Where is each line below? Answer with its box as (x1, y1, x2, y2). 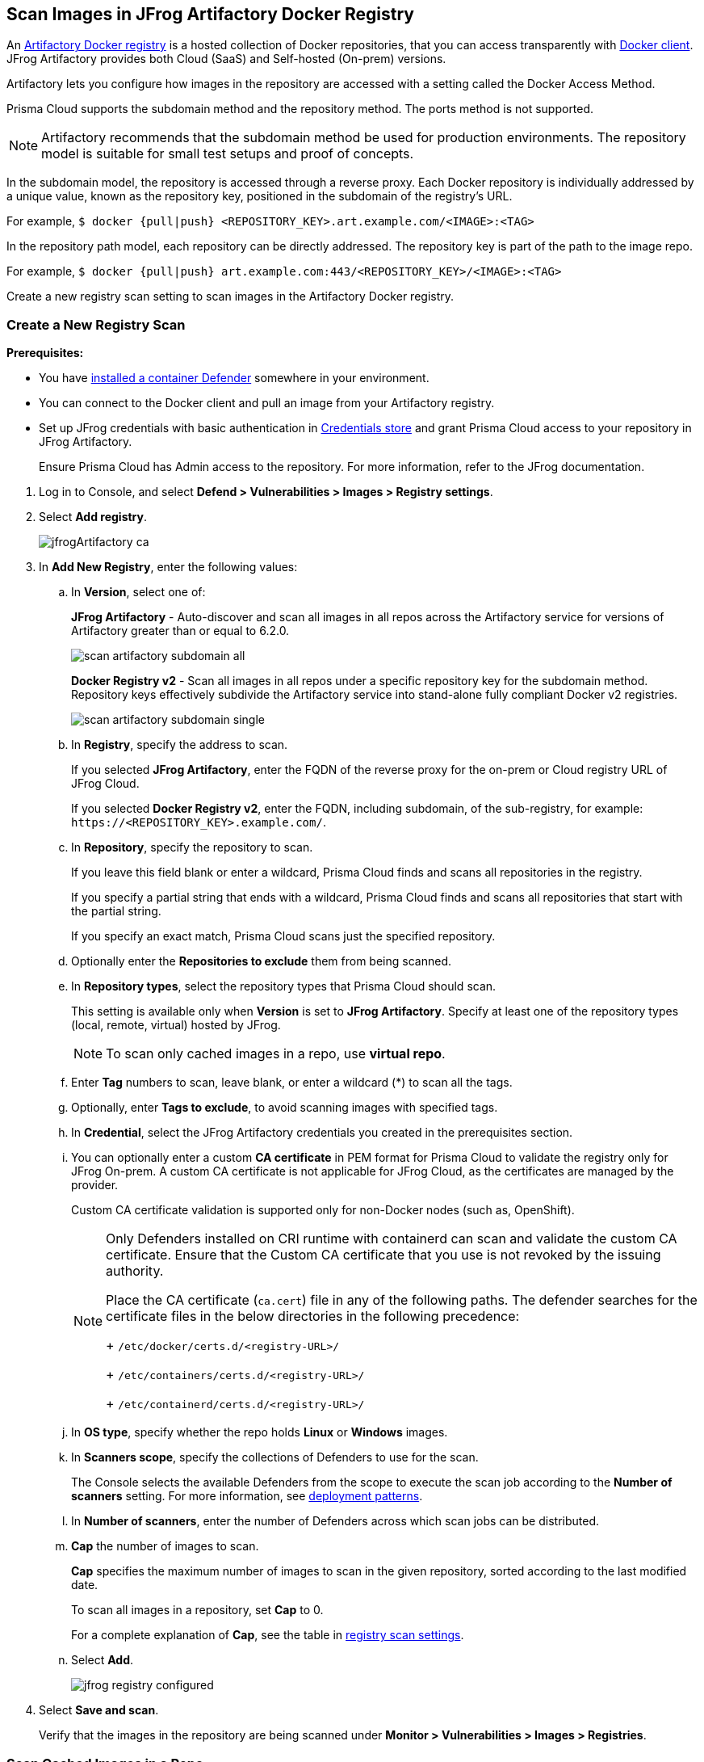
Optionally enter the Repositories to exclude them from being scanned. (71, 954, 451, 969)
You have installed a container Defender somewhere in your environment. (39, 371, 430, 385)
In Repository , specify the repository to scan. (71, 840, 313, 855)
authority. (106, 1263, 164, 1280)
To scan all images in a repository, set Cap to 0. (71, 1603, 324, 1617)
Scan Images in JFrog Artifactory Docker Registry (6, 4, 414, 24)
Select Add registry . (39, 510, 148, 524)
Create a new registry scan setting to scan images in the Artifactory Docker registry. (6, 289, 455, 304)
